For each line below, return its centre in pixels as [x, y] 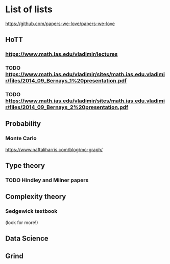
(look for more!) [22, 222]
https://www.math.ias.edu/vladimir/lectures [62, 54]
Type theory [25, 166]
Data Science [27, 239]
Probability [23, 124]
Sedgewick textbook [31, 211]
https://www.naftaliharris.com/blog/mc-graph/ [54, 149]
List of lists [29, 9]
